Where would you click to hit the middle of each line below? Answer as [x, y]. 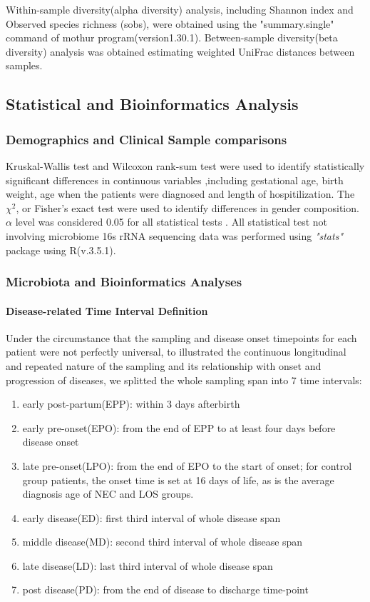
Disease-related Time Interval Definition [107, 310]
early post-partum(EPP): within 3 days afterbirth [131, 404]
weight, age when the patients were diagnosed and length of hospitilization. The [180, 194]
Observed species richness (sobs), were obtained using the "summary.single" [170, 23]
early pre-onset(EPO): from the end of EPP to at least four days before [179, 427]
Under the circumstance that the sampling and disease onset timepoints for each [181, 337]
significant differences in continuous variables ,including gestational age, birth [175, 180]
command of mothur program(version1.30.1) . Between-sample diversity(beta [172, 37]
